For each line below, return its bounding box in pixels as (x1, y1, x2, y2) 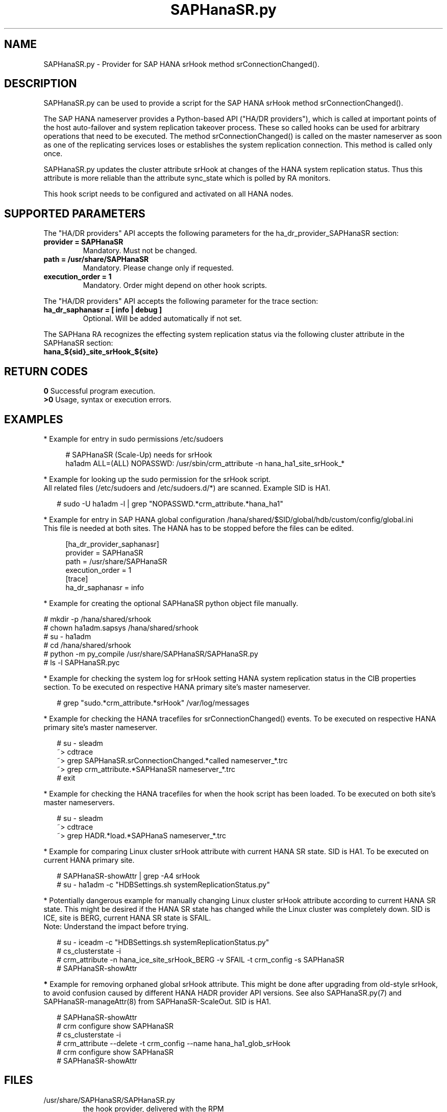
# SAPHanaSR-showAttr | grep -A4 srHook (57, 871, 200, 880)
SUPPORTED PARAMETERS (4, 207, 145, 220)
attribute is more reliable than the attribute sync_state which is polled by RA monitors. (43, 174, 331, 183)
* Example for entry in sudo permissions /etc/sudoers (43, 434, 224, 443)
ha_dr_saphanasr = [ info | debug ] (43, 305, 162, 315)
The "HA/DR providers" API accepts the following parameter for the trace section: (43, 297, 318, 306)
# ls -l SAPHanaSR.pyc (43, 658, 120, 667)
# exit (57, 773, 76, 782)
